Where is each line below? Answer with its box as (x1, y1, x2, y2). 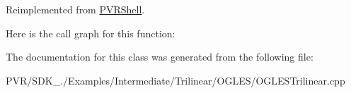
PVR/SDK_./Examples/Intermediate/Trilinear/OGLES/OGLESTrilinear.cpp (6, 73, 345, 87)
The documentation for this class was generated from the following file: (6, 49, 313, 64)
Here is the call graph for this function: (6, 25, 175, 40)
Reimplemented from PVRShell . (6, 2, 145, 16)
